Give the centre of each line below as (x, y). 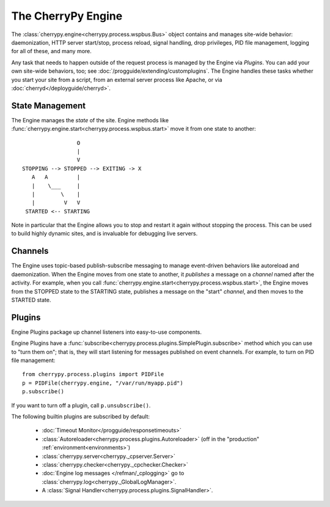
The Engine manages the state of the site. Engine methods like (90, 120)
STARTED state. (31, 300)
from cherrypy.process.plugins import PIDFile (93, 374)
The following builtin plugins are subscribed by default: (80, 416)
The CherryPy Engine (67, 16)
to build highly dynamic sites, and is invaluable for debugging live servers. (105, 234)
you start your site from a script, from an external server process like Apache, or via (117, 80)
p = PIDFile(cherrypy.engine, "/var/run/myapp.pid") (103, 383)
